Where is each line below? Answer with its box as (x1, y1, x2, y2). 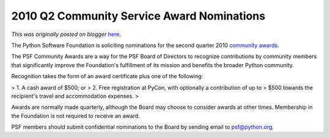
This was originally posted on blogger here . (11, 31, 122, 38)
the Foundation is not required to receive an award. (11, 112, 140, 119)
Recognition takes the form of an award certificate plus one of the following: (11, 73, 204, 80)
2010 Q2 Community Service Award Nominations (11, 9, 266, 23)
